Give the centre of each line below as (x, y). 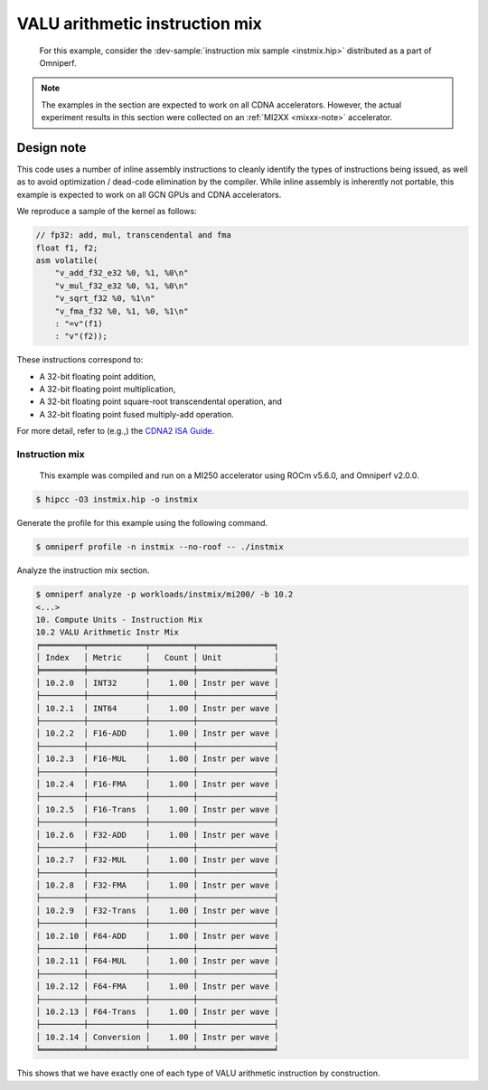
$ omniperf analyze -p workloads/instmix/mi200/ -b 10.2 (164, 595)
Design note (52, 148)
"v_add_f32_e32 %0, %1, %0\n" (122, 273)
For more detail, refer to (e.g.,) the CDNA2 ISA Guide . (116, 431)
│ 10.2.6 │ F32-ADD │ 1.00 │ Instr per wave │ (157, 835)
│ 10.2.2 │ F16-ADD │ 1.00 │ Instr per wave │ (157, 733)
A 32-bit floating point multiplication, (108, 390)
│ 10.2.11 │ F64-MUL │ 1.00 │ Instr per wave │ (157, 961)
